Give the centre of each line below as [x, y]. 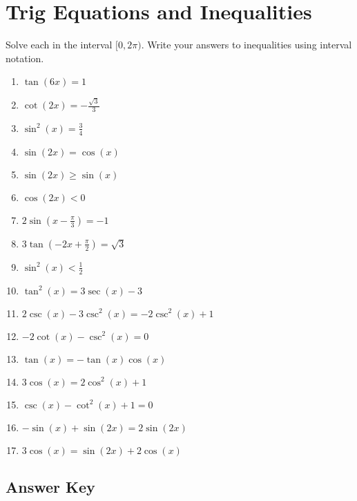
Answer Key [50, 486]
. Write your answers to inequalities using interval [247, 45]
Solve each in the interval [59, 45]
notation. [25, 58]
